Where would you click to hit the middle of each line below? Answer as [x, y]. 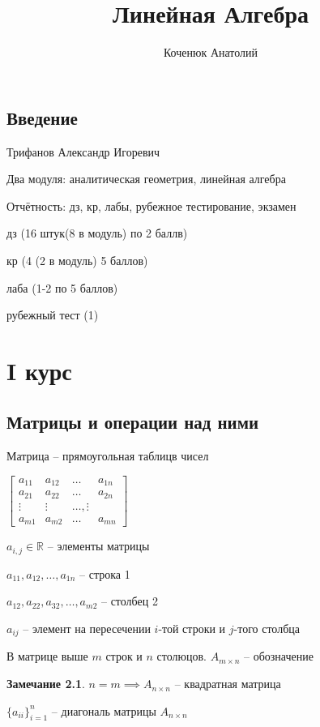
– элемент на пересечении [87, 628]
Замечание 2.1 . [46, 684]
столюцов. [182, 656]
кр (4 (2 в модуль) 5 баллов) [77, 260]
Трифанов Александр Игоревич [83, 151]
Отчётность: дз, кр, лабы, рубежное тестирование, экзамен [151, 205]
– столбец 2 [129, 601]
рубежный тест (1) [53, 315]
